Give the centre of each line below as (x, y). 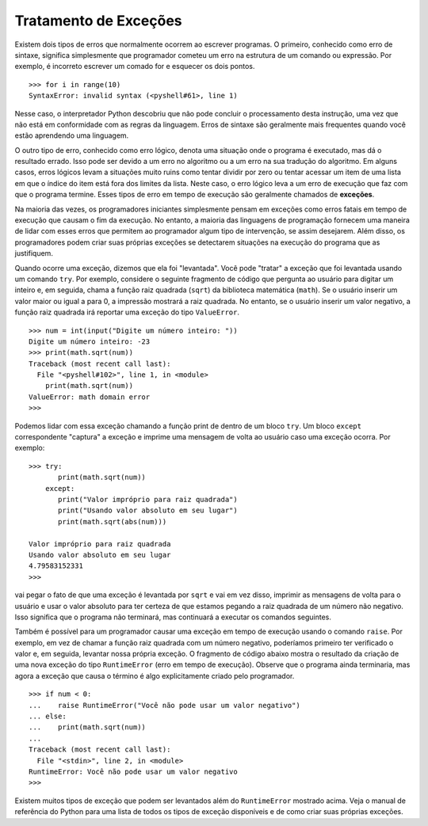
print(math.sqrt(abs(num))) (113, 521)
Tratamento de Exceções (98, 21)
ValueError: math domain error (90, 397)
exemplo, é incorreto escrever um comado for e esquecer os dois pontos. (135, 67)
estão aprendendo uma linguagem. (72, 135)
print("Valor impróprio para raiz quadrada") (148, 499)
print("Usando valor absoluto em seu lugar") (148, 510)
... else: (48, 716)
